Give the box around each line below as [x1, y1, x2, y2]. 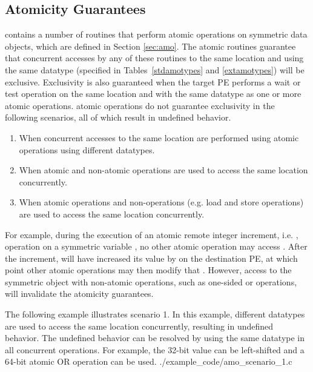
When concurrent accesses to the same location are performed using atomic [19, 131, 299, 144]
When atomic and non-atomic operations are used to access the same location [19, 164, 308, 176]
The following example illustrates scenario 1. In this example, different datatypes [5, 308, 305, 321]
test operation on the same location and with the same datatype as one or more [5, 87, 301, 100]
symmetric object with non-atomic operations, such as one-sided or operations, [5, 275, 297, 288]
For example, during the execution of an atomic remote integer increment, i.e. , [5, 228, 298, 241]
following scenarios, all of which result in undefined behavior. [5, 111, 231, 124]
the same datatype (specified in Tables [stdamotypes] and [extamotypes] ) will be [5, 63, 305, 76]
